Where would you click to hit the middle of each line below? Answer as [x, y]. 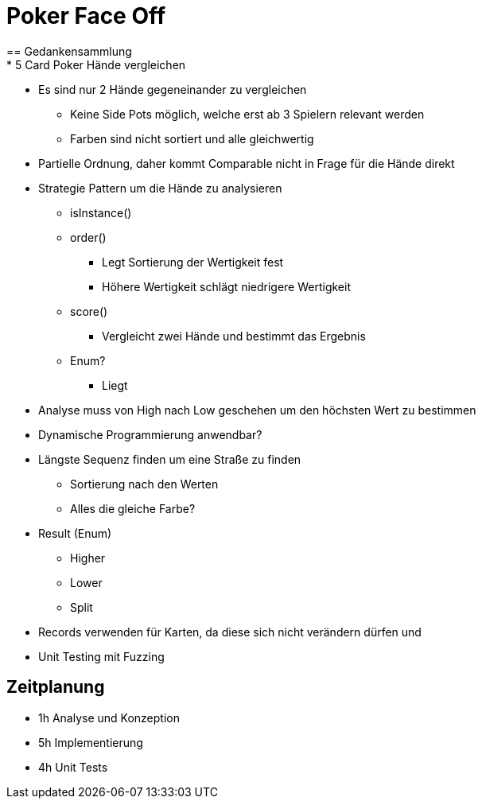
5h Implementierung [91, 742]
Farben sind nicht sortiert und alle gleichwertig [192, 138]
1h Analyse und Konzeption [109, 717]
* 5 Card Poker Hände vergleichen [96, 64]
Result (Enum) [75, 533]
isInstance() [101, 212]
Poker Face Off [86, 16]
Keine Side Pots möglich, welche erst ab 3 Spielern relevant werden [247, 114]
